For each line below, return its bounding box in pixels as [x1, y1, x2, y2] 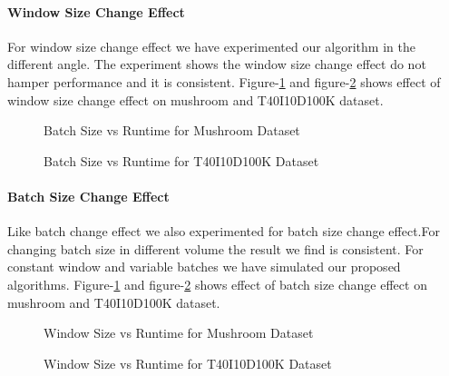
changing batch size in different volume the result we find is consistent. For [7, 239, 424, 258]
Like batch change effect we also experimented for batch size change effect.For [7, 222, 440, 241]
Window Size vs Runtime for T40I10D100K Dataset [44, 353, 332, 372]
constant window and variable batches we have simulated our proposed [7, 257, 401, 276]
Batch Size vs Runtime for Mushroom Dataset [44, 121, 300, 140]
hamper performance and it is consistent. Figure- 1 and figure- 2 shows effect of [7, 72, 441, 91]
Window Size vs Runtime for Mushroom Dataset [44, 323, 314, 342]
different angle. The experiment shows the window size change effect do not [7, 54, 426, 74]
